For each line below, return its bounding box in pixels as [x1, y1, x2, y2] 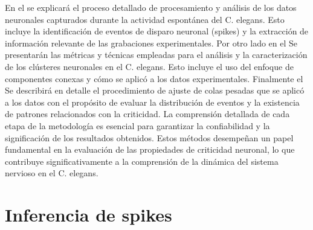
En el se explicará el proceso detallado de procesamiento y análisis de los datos [5, 1, 297, 13]
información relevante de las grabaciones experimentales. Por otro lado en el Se [5, 36, 298, 49]
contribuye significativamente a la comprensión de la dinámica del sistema [5, 155, 279, 167]
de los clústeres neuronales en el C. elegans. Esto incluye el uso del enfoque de [5, 60, 294, 72]
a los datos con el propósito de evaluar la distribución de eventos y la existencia [5, 95, 300, 108]
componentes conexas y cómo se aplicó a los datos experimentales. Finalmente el [5, 72, 303, 85]
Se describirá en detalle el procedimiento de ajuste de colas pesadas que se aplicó [5, 84, 305, 97]
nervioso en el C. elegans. [5, 167, 98, 179]
